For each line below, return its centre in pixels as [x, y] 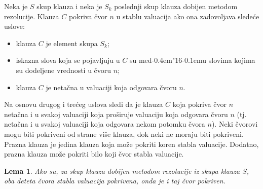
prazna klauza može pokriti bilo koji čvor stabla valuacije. [94, 154]
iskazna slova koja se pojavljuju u [68, 60]
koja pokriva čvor [199, 104]
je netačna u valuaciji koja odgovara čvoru [111, 87]
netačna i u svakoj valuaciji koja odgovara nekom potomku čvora [105, 124]
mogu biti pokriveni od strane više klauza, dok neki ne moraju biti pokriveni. [124, 134]
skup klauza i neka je [69, 6]
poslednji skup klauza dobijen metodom [176, 6]
